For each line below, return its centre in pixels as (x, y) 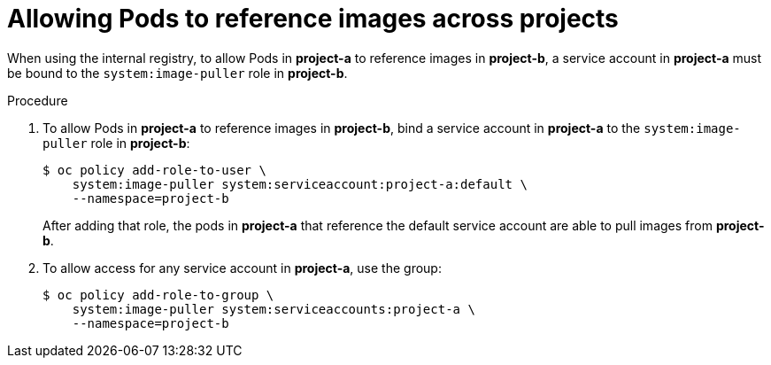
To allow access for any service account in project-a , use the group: (242, 268)
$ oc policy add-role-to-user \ (154, 170)
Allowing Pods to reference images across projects (313, 19)
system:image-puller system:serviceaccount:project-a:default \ (300, 184)
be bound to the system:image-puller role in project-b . (177, 73)
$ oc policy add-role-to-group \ (158, 295)
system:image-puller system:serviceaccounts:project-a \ (274, 309)
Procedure (38, 100)
